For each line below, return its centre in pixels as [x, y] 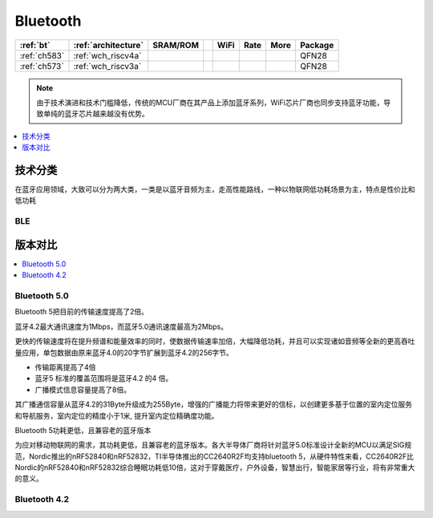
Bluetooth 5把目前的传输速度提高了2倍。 [81, 312]
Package [317, 45]
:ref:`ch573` [42, 66]
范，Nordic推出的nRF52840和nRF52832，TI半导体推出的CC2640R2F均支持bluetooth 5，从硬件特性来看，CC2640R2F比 [214, 456]
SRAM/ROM [176, 45]
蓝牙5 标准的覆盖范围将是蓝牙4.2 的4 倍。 [104, 378]
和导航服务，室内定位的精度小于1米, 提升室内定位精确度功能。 [117, 415]
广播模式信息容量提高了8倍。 [83, 390]
